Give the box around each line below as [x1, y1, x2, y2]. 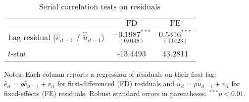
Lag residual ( [8, 31, 56, 43]
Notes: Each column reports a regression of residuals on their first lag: [4, 68, 216, 79]
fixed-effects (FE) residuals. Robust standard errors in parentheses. [4, 88, 207, 98]
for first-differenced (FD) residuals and [57, 78, 175, 89]
